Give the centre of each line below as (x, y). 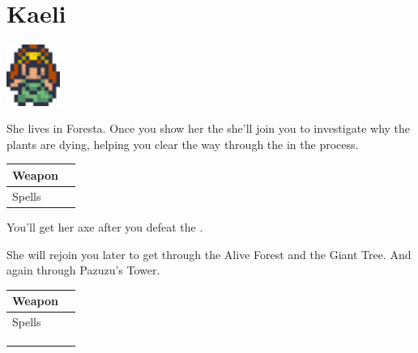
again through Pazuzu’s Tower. (83, 270)
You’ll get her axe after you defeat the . (105, 226)
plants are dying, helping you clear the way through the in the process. (183, 144)
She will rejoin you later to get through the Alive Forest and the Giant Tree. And (209, 254)
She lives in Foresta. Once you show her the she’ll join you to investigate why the (209, 128)
